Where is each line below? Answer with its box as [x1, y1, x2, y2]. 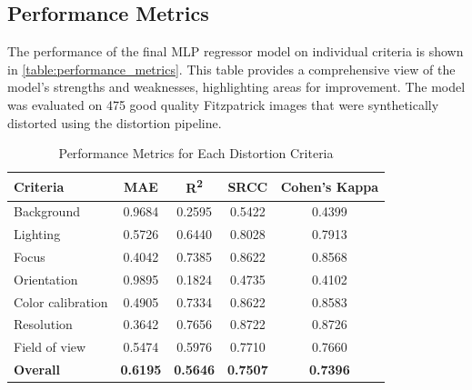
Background [14, 202, 80, 221]
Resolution [14, 315, 73, 334]
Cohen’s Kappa [280, 176, 378, 195]
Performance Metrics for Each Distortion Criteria [58, 144, 334, 163]
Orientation [14, 269, 78, 288]
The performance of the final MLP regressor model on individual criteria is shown [7, 42, 464, 61]
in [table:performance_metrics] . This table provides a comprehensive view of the [7, 59, 456, 78]
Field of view [14, 337, 86, 356]
